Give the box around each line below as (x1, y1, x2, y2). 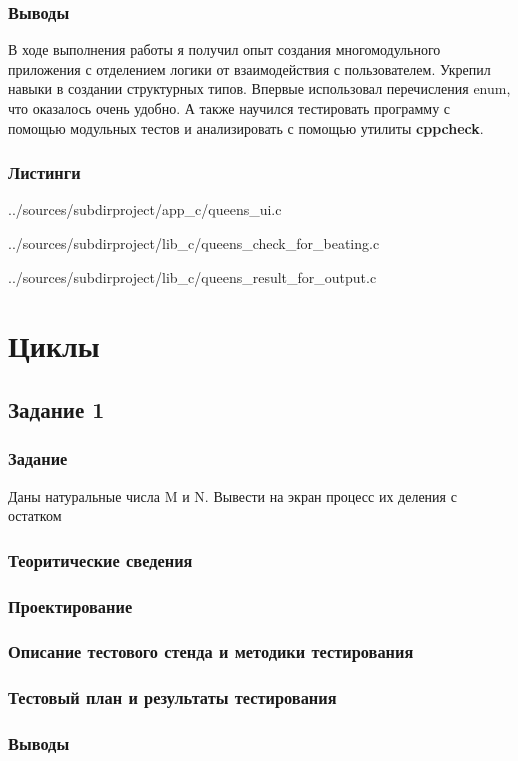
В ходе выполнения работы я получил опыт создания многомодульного (8, 39, 441, 60)
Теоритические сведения (8, 547, 193, 572)
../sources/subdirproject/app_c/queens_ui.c (8, 199, 282, 220)
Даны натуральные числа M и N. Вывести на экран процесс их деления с (8, 485, 457, 506)
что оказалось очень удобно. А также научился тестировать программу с (8, 98, 451, 118)
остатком (8, 505, 62, 526)
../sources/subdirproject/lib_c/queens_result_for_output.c (8, 266, 377, 287)
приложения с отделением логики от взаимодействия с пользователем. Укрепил (8, 58, 491, 79)
